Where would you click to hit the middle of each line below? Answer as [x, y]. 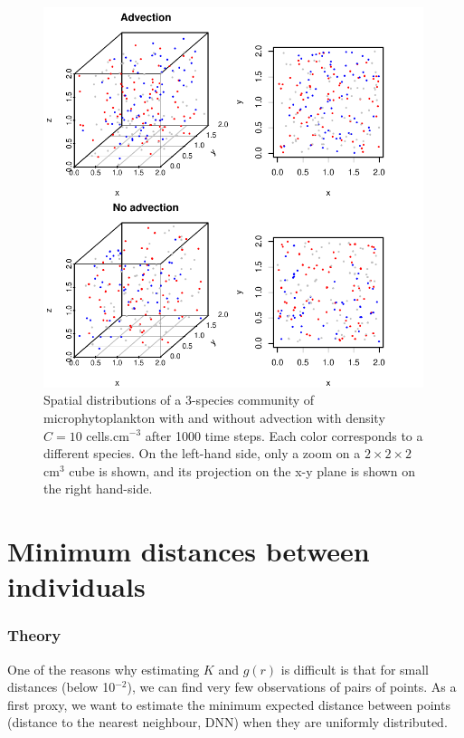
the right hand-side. [98, 489]
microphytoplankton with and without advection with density [214, 417]
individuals [76, 586]
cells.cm [108, 435]
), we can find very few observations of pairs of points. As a [292, 687]
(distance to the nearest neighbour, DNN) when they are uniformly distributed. [227, 722]
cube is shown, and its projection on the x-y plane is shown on [242, 470]
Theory [34, 635]
